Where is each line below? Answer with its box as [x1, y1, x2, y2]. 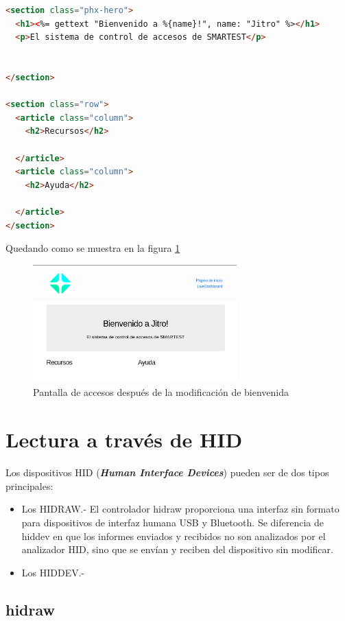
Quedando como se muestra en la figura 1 [5, 241, 180, 255]
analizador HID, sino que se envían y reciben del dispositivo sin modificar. [21, 542, 333, 556]
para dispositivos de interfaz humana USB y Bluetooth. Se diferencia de [21, 515, 324, 529]
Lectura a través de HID [5, 425, 243, 454]
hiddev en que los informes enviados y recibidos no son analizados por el [21, 528, 326, 543]
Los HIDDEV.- [21, 565, 85, 579]
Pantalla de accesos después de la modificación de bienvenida [33, 385, 289, 399]
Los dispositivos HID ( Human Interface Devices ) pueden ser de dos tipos [5, 465, 329, 480]
